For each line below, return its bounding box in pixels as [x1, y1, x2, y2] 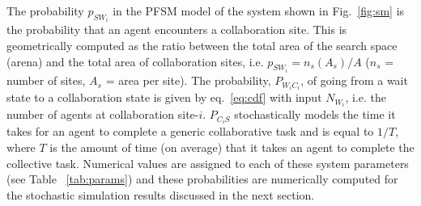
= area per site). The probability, [105, 72, 271, 89]
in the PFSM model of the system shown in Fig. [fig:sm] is [113, 2, 405, 19]
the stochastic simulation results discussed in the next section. [6, 186, 315, 203]
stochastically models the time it [234, 106, 396, 123]
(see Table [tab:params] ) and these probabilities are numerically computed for [6, 170, 398, 187]
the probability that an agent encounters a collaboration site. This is [6, 21, 347, 38]
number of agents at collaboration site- [6, 106, 199, 123]
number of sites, [6, 72, 86, 89]
